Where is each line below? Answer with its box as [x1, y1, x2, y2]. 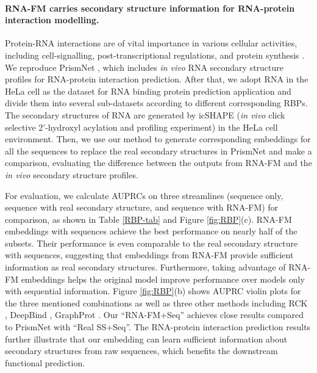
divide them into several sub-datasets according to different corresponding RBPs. [5, 96, 308, 109]
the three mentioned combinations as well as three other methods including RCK [5, 296, 308, 309]
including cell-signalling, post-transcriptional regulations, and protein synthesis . [5, 48, 305, 61]
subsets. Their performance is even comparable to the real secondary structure [5, 236, 298, 249]
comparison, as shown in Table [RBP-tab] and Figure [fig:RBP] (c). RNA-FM [5, 212, 292, 225]
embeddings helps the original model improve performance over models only [21, 272, 305, 285]
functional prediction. [5, 356, 85, 369]
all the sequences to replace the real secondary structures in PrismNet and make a [5, 144, 312, 157]
